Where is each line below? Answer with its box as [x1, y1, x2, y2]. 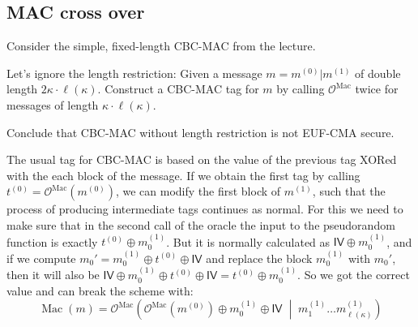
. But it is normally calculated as [166, 233, 331, 250]
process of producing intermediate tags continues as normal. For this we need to [6, 200, 403, 217]
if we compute [6, 249, 76, 266]
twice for [355, 80, 399, 97]
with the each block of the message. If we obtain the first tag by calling [6, 166, 360, 183]
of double [355, 64, 401, 81]
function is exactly [6, 233, 98, 250]
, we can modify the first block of [115, 183, 281, 200]
